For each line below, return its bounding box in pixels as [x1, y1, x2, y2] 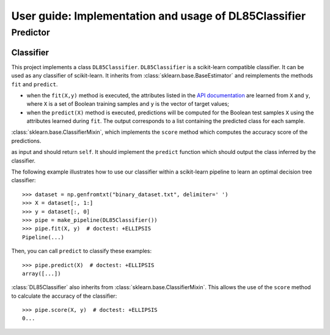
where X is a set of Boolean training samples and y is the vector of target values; [26, 100, 229, 108]
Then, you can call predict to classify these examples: [11, 248, 152, 255]
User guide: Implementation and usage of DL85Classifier [11, 9, 306, 23]
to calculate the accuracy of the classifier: [11, 292, 117, 300]
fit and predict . [11, 80, 58, 88]
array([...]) [22, 270, 61, 277]
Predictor [11, 27, 50, 38]
